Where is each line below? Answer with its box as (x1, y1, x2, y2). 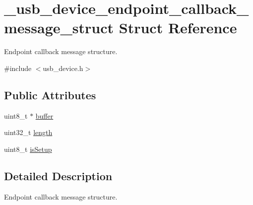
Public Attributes (4, 87, 96, 102)
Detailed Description (4, 168, 113, 183)
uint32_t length (4, 127, 53, 137)
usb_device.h (43, 63, 83, 73)
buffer (35, 110, 54, 121)
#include (4, 63, 32, 73)
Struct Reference (119, 17, 237, 38)
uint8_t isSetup (4, 143, 52, 154)
